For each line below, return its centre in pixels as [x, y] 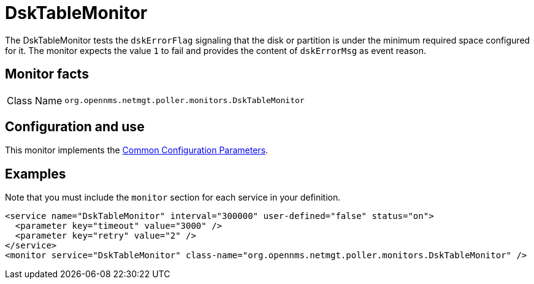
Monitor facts [47, 74]
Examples [36, 174]
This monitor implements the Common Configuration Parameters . [137, 150]
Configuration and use [75, 127]
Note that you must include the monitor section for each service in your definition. [173, 198]
